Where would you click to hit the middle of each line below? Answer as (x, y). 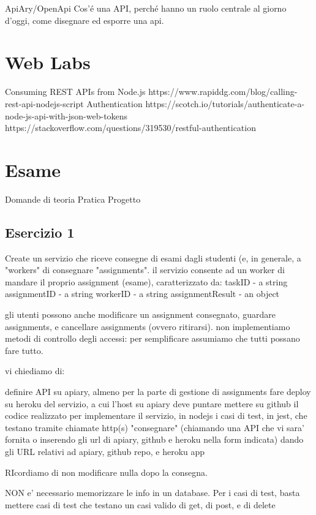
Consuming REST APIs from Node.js (75, 92)
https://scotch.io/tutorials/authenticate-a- (225, 103)
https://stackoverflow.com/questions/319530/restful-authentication (130, 128)
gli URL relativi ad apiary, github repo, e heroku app (105, 451)
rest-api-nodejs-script (44, 103)
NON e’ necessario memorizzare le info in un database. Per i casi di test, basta (152, 493)
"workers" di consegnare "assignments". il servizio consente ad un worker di (145, 270)
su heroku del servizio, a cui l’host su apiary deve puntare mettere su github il (152, 403)
